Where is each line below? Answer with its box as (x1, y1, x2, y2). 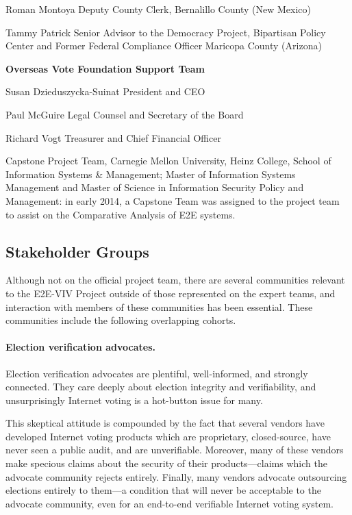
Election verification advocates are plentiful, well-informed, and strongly (5, 366, 308, 380)
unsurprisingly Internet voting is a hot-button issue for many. (5, 392, 263, 407)
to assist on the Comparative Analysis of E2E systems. (5, 207, 236, 221)
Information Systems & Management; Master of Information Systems (5, 166, 296, 181)
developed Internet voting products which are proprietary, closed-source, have (5, 429, 331, 443)
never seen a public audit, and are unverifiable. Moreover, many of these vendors (5, 442, 344, 457)
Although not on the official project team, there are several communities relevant (5, 273, 345, 287)
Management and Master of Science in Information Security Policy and (5, 180, 304, 194)
